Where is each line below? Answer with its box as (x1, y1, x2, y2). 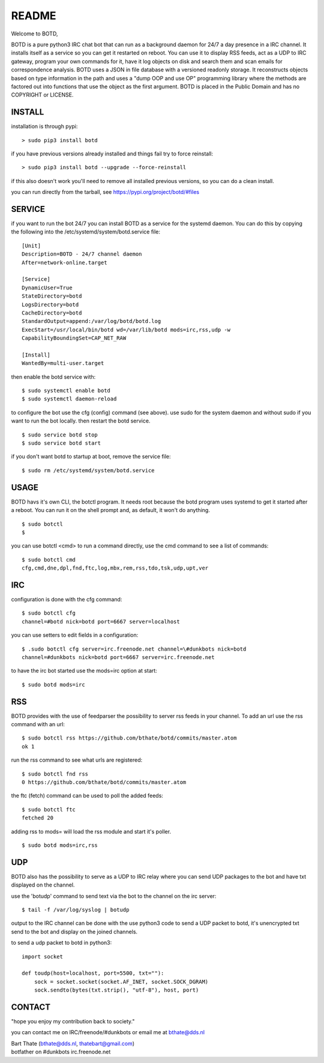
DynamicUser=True (22, 284, 73, 291)
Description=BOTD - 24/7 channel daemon (22, 251, 142, 257)
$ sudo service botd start (22, 440, 101, 447)
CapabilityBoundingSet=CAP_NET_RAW (22, 335, 127, 342)
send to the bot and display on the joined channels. (11, 928, 138, 935)
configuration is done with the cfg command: (11, 595, 122, 603)
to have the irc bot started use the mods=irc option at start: (11, 667, 157, 675)
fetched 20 (22, 815, 54, 822)
